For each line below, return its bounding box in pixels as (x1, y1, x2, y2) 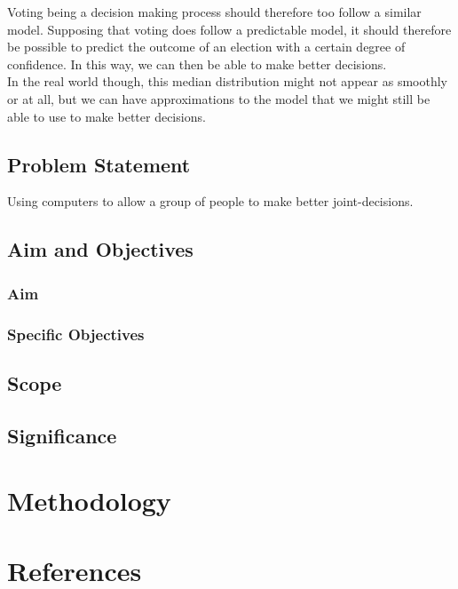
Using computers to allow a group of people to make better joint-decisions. (7, 192, 414, 211)
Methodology (7, 482, 171, 519)
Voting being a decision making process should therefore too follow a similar (7, 3, 422, 20)
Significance (7, 421, 117, 449)
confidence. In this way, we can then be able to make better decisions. (7, 54, 387, 73)
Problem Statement (7, 150, 191, 178)
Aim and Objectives (7, 235, 193, 263)
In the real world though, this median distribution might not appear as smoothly (7, 72, 447, 91)
